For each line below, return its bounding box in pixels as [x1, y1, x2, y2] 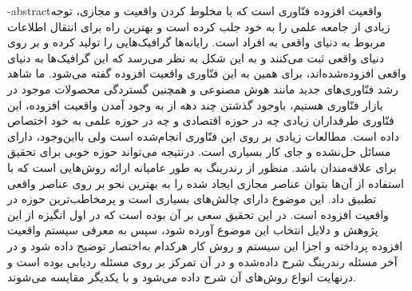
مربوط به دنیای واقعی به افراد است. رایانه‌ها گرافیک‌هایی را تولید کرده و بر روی [7, 34, 386, 50]
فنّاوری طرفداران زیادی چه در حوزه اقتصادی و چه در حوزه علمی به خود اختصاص [7, 112, 394, 129]
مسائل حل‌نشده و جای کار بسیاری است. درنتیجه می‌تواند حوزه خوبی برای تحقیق [7, 143, 391, 160]
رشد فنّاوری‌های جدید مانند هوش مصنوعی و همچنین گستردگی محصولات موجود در [7, 80, 398, 97]
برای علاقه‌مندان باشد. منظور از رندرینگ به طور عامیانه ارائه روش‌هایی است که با [7, 158, 397, 175]
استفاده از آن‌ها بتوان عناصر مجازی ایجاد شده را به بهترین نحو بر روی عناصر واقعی [7, 174, 404, 191]
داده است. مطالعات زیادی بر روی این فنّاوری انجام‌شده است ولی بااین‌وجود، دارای [7, 127, 399, 144]
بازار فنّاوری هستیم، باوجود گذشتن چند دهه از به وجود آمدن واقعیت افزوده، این [7, 96, 383, 113]
